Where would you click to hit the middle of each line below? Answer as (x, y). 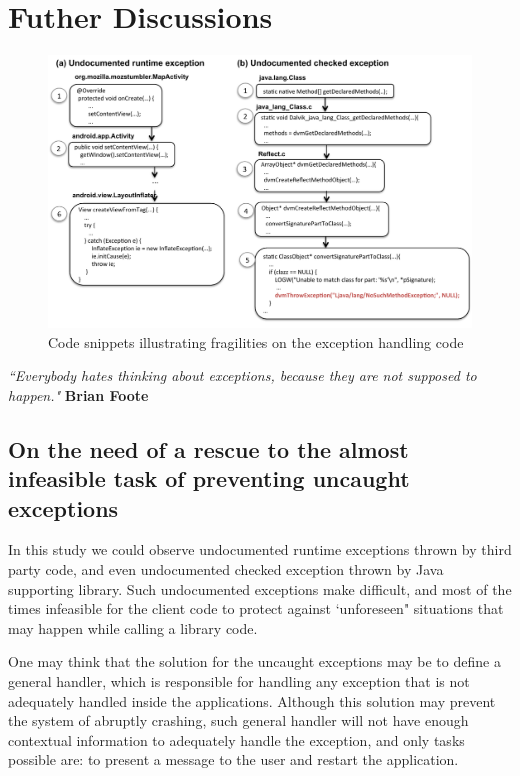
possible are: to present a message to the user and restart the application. (233, 759)
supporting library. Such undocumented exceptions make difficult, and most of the (260, 588)
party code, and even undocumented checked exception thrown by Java (226, 568)
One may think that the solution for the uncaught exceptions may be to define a (254, 661)
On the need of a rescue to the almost (208, 448)
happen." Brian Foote (78, 394)
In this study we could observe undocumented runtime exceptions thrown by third (260, 549)
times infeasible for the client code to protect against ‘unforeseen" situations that (256, 608)
